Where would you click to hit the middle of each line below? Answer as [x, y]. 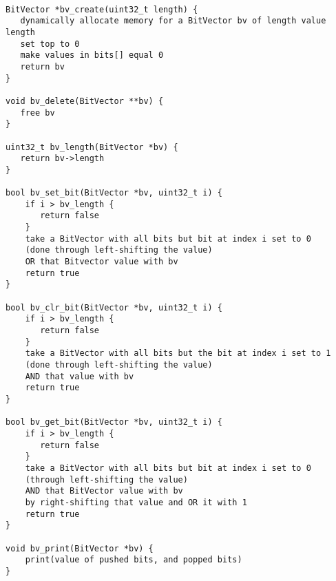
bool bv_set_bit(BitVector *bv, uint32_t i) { [114, 193]
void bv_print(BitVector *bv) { [80, 548]
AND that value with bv [80, 376]
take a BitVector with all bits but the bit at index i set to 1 [178, 353]
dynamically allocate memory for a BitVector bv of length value [173, 21]
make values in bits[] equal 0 [92, 55]
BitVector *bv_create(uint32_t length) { [102, 9]
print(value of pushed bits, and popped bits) [134, 560]
